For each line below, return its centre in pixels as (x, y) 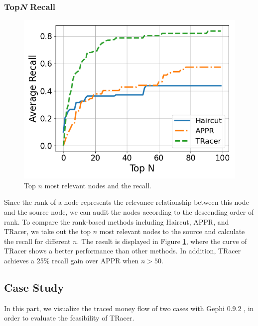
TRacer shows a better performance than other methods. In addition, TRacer (123, 251)
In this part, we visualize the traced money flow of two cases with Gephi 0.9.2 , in (129, 308)
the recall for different (37, 241)
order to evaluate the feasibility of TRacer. (69, 318)
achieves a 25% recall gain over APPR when (71, 260)
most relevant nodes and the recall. (98, 185)
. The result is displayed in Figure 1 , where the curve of (162, 241)
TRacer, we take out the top (48, 231)
